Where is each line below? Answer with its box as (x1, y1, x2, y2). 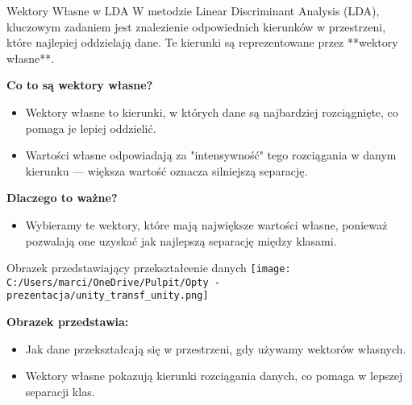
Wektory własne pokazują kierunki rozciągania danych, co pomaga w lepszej (25, 367, 403, 384)
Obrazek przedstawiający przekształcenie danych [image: (6, 259, 291, 276)
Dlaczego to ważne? (6, 189, 118, 206)
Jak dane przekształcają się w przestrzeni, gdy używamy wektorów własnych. (25, 340, 406, 357)
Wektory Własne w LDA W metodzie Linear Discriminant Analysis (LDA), (6, 2, 380, 19)
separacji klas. (25, 382, 95, 399)
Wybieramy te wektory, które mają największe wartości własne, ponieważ (25, 216, 388, 233)
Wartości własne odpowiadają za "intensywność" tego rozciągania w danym (25, 147, 397, 163)
